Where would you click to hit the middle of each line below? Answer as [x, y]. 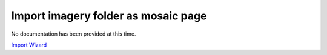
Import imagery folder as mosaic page [109, 16]
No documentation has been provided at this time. [74, 34]
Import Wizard [29, 45]
